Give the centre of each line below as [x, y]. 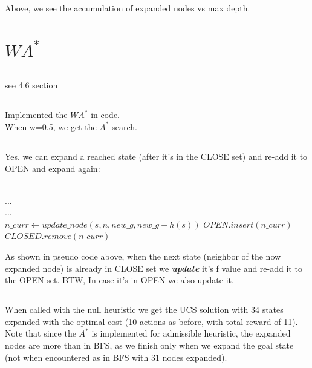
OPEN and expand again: [53, 168]
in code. [105, 115]
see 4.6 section [31, 85]
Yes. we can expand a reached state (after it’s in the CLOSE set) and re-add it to [156, 156]
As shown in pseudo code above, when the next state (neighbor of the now [143, 256]
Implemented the [36, 115]
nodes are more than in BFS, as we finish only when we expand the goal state [149, 345]
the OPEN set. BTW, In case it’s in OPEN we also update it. [119, 280]
